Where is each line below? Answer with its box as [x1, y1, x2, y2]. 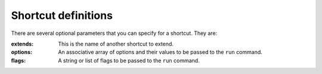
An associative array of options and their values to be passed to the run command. [58, 49, 262, 56]
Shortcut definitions [11, 9, 113, 22]
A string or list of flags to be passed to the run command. [58, 57, 200, 64]
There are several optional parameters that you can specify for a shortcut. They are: [11, 30, 218, 37]
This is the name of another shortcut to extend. [58, 40, 174, 47]
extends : [11, 40, 34, 47]
